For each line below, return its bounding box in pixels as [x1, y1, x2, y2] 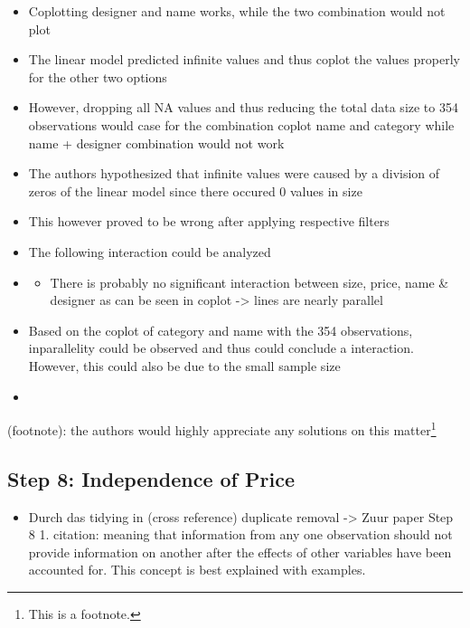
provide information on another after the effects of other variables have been [28, 542, 452, 561]
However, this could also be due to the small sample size [28, 356, 341, 375]
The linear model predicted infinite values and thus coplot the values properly [28, 50, 460, 69]
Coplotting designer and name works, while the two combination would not [28, 2, 446, 20]
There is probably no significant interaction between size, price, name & [50, 272, 449, 291]
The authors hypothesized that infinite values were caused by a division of [28, 164, 440, 183]
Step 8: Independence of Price [7, 464, 295, 492]
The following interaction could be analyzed [28, 242, 271, 261]
